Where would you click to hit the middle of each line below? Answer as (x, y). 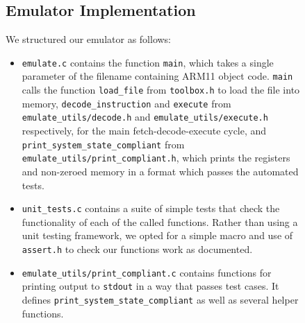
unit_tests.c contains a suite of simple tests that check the (151, 208)
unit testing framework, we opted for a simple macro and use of (157, 235)
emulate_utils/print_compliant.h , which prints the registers (156, 158)
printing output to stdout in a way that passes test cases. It (150, 286)
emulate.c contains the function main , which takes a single (148, 62)
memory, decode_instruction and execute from (126, 103)
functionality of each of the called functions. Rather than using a (160, 221)
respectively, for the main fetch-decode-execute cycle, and (144, 131)
